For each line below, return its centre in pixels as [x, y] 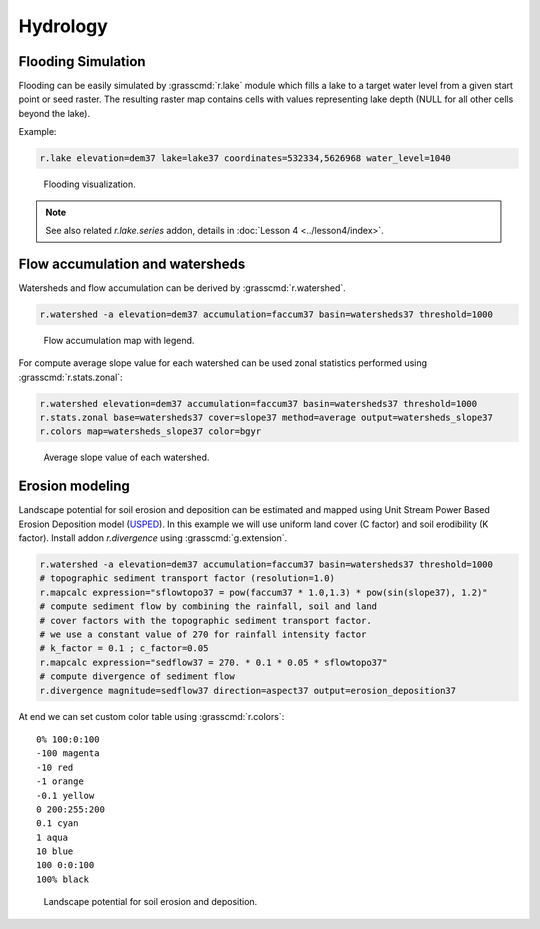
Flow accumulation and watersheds [132, 263]
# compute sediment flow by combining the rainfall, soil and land [208, 606]
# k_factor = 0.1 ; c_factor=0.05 [124, 648]
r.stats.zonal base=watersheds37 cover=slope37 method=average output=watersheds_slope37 [266, 418]
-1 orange [60, 781]
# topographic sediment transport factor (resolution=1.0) [187, 578]
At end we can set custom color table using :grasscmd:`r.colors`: [151, 716]
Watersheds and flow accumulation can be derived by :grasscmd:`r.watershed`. [182, 287]
